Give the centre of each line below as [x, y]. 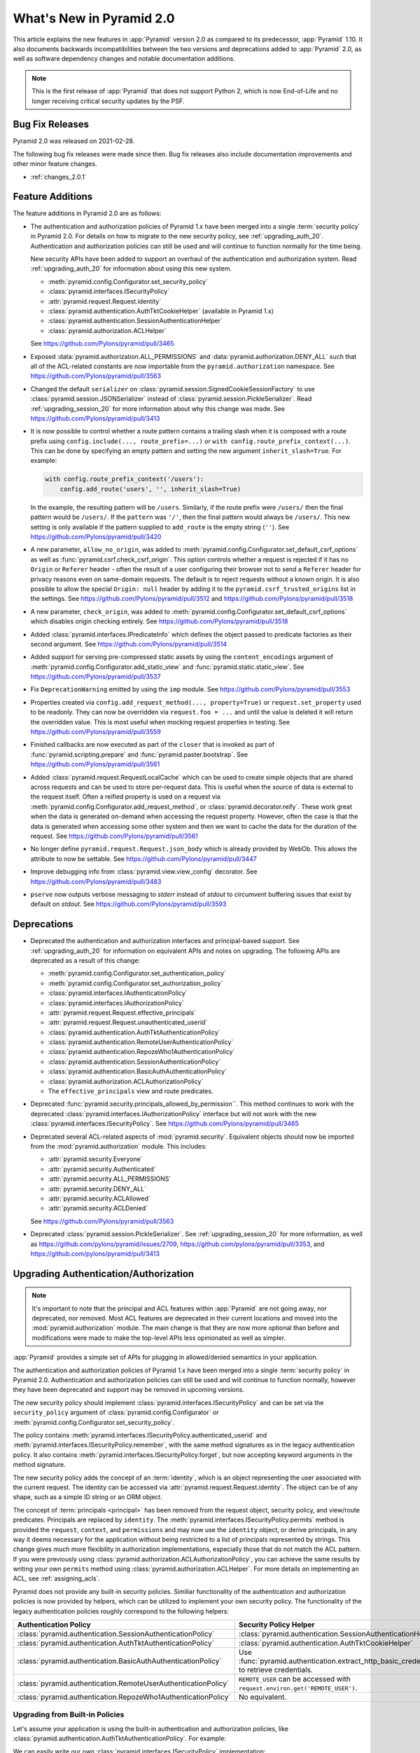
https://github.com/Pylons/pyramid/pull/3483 [96, 881]
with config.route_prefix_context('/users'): [125, 479]
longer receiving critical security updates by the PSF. [108, 101]
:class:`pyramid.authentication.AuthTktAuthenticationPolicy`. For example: [120, 1738]
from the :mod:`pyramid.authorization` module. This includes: [119, 1146]
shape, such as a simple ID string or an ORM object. [87, 1497]
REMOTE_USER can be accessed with [295, 1679]
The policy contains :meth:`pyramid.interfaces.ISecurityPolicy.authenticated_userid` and [140, 1435]
